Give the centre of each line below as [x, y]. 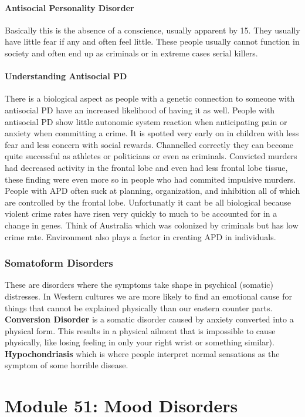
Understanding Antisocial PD [66, 76]
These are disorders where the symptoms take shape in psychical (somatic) [139, 285]
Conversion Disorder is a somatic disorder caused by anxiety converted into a [149, 319]
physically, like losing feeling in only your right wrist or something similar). [140, 342]
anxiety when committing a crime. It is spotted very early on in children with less [152, 133]
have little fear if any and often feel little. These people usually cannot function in [152, 41]
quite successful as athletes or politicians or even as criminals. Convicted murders [151, 156]
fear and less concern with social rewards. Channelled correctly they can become [149, 144]
